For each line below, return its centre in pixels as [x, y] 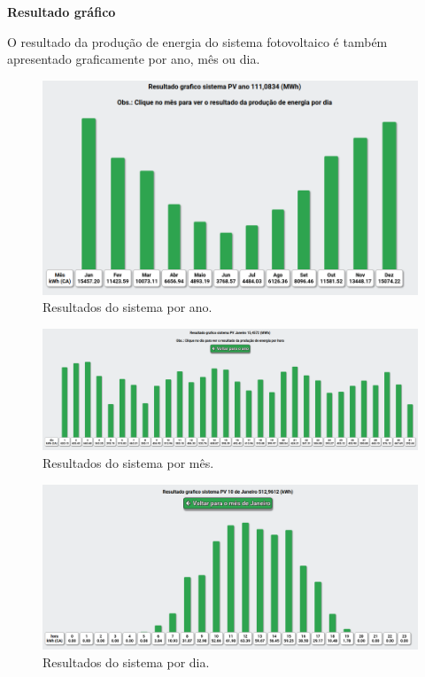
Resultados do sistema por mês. [128, 463]
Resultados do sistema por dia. [126, 661]
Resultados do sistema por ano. [127, 307]
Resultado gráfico [62, 12]
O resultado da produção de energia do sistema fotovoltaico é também [197, 41]
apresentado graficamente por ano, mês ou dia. [134, 59]
